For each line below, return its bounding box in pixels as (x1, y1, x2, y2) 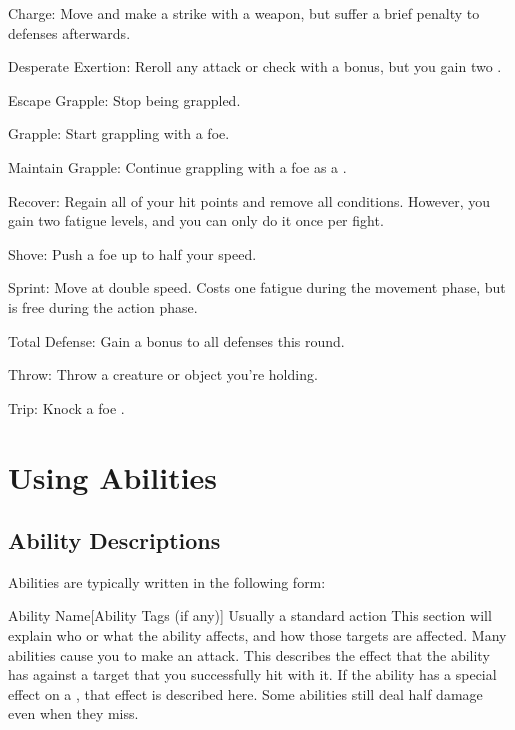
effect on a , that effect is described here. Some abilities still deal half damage (8, 683, 483, 704)
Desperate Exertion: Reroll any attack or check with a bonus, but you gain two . (8, 56, 502, 77)
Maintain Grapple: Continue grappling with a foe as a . (8, 156, 347, 177)
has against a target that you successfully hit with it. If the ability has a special (8, 664, 497, 685)
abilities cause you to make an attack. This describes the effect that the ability (8, 644, 490, 665)
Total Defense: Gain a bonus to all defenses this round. (8, 330, 345, 351)
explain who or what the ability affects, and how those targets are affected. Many (8, 625, 507, 646)
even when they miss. (8, 703, 139, 724)
